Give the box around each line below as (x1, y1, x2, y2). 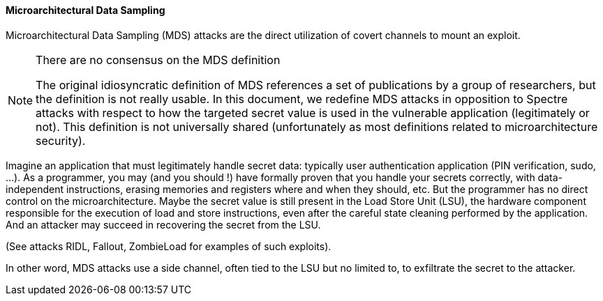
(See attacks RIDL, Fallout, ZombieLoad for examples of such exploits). (6, 240, 332, 252)
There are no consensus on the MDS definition (36, 52, 281, 67)
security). (36, 133, 86, 148)
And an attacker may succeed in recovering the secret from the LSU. (6, 218, 321, 231)
